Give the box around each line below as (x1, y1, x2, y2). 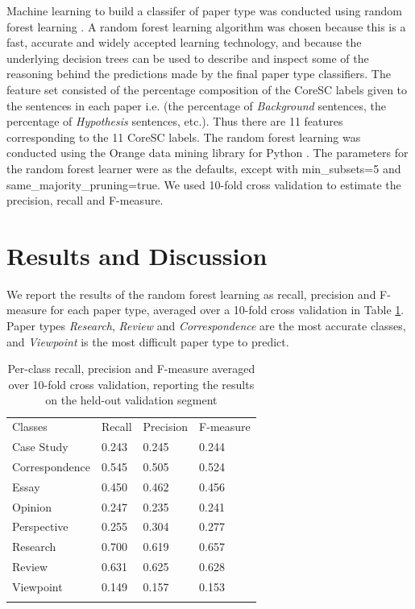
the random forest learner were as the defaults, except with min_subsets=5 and (6, 159, 401, 176)
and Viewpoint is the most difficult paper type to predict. (6, 333, 289, 350)
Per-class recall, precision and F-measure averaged (7, 360, 255, 377)
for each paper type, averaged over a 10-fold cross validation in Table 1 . (50, 301, 405, 318)
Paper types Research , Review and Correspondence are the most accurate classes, (6, 317, 406, 334)
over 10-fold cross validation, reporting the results (8, 375, 255, 392)
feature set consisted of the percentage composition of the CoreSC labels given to (6, 81, 408, 97)
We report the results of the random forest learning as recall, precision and (6, 285, 376, 302)
